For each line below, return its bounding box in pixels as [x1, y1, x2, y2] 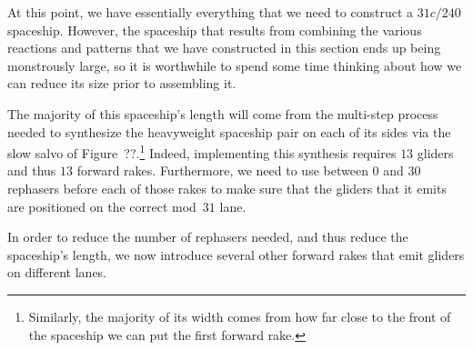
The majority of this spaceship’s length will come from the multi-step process [7, 104, 438, 123]
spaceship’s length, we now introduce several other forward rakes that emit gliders [7, 245, 465, 264]
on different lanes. [7, 263, 107, 282]
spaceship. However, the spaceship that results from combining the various [7, 20, 422, 39]
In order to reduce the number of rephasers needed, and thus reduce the [7, 227, 408, 246]
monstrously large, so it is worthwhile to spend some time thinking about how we [7, 55, 462, 75]
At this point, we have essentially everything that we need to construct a [7, 3, 414, 21]
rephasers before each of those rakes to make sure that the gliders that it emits [7, 179, 447, 197]
